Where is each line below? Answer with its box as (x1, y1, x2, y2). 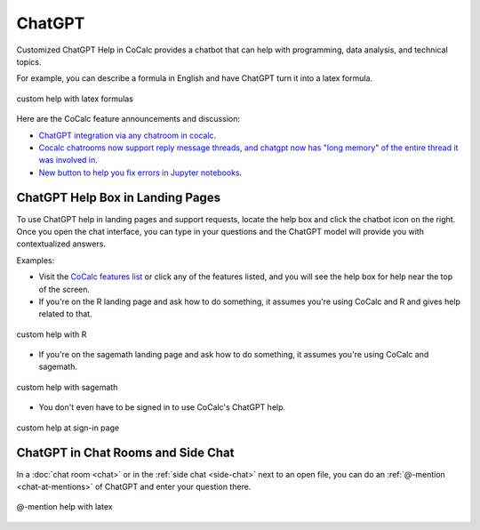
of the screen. (38, 284, 91, 294)
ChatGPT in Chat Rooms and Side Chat (16, 446, 235, 461)
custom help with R (16, 329, 87, 340)
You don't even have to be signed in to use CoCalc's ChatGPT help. (38, 402, 286, 413)
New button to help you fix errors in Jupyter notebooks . (38, 167, 243, 178)
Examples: (16, 254, 55, 266)
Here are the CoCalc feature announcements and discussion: (16, 114, 240, 124)
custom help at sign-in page (16, 422, 120, 433)
